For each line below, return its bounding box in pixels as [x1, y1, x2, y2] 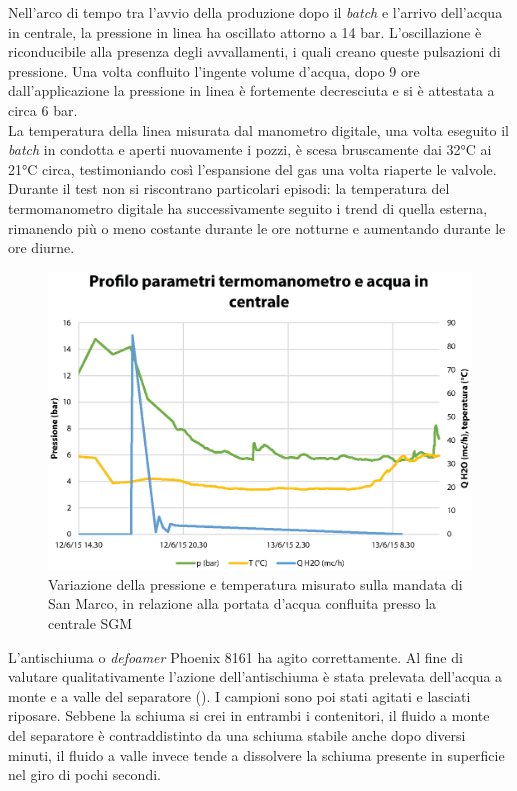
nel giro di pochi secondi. [8, 764, 161, 785]
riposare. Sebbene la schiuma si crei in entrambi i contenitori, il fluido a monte [8, 705, 490, 726]
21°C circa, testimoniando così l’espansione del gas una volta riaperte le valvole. [8, 158, 497, 179]
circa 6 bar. [8, 99, 78, 120]
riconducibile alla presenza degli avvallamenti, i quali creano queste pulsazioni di [8, 41, 501, 62]
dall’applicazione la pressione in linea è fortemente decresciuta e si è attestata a [8, 80, 495, 101]
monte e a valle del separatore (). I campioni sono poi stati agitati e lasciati [8, 685, 471, 706]
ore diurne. [8, 237, 75, 258]
